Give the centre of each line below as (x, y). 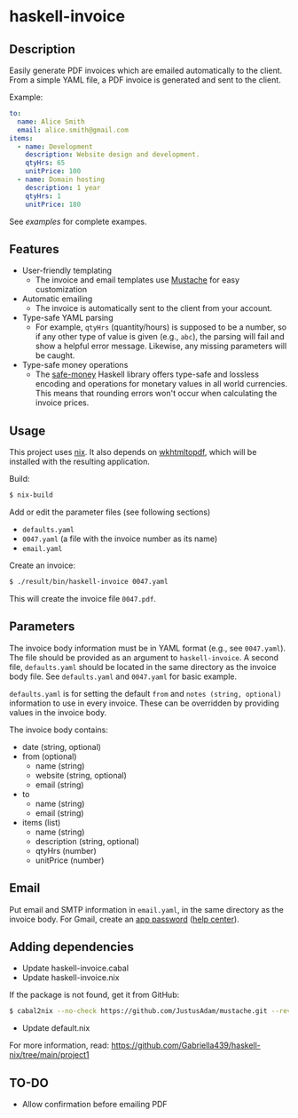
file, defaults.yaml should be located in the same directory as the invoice (143, 667)
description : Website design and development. (113, 155)
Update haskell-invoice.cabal (75, 968)
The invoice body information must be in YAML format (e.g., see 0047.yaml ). (148, 648)
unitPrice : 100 (53, 172)
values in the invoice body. (58, 712)
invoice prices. (62, 403)
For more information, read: (59, 1045)
